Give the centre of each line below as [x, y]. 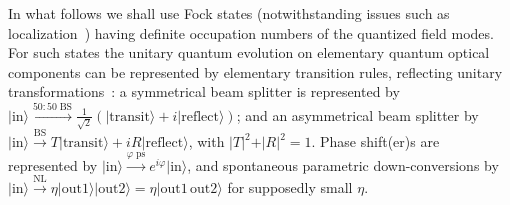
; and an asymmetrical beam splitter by [357, 114]
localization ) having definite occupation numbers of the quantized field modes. [251, 32]
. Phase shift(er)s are [375, 141]
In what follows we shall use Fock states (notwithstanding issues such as [229, 13]
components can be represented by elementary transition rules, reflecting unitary [255, 71]
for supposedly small [290, 187]
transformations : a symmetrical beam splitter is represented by [204, 91]
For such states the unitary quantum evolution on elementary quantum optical [249, 52]
